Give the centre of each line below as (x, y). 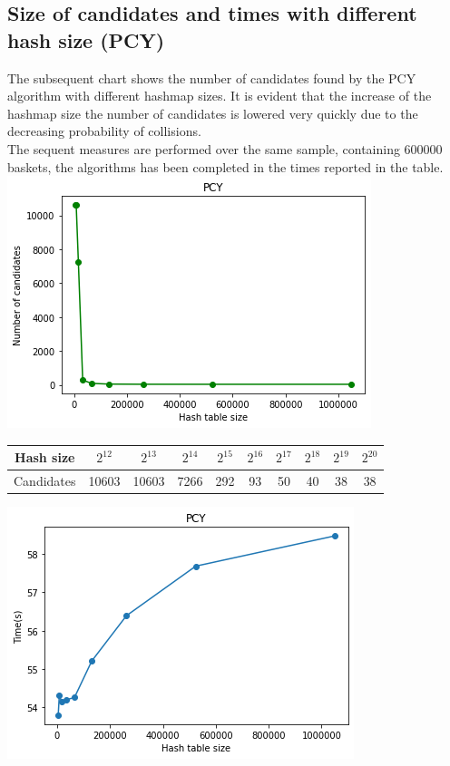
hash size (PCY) (86, 39)
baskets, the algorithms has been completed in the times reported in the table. (225, 166)
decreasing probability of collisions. (104, 131)
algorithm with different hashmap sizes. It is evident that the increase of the (220, 96)
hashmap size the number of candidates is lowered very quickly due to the (213, 113)
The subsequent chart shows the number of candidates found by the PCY (212, 78)
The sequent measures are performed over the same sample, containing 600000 (225, 148)
